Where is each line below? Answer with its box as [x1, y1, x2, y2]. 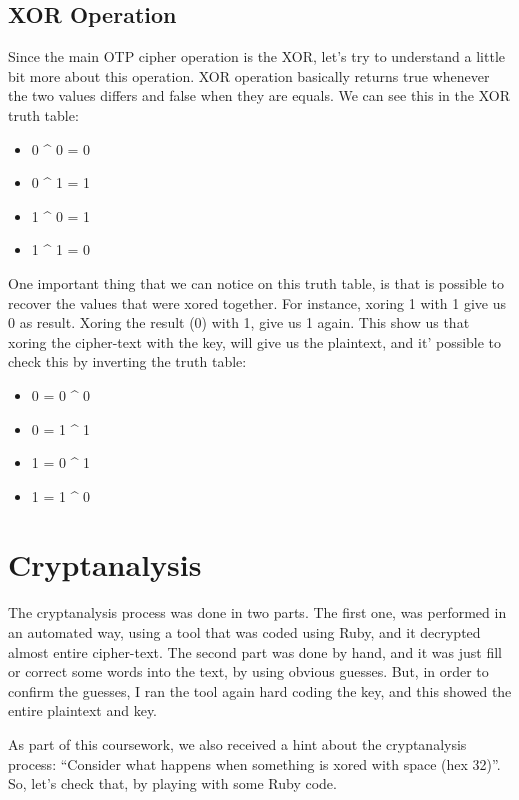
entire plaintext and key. [8, 700, 158, 721]
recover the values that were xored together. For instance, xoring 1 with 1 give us [8, 292, 507, 313]
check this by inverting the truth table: [8, 351, 247, 372]
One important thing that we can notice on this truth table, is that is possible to [8, 272, 504, 293]
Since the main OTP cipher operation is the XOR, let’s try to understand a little [8, 46, 506, 67]
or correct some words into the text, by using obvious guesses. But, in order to [8, 661, 489, 682]
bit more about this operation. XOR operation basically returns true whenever [8, 65, 490, 86]
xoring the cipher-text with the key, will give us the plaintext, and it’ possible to [8, 331, 502, 352]
